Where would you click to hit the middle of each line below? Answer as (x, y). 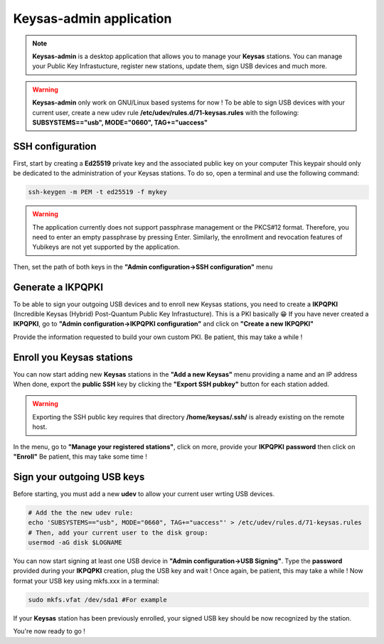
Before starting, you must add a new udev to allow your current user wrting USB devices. (144, 493)
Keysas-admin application (92, 18)
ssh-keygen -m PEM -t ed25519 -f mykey (97, 192)
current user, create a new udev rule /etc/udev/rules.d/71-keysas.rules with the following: (166, 112)
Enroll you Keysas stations (73, 357)
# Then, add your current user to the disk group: (118, 532)
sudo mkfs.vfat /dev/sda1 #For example (97, 600)
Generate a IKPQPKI (58, 287)
